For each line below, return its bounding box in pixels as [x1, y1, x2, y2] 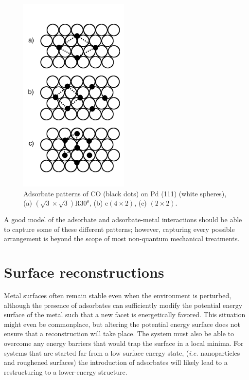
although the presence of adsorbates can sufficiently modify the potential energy [4, 300, 243, 310]
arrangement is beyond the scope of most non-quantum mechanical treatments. [4, 233, 240, 244]
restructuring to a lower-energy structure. [4, 366, 127, 377]
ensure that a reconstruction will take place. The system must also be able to [4, 328, 234, 339]
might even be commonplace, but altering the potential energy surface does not [4, 319, 240, 329]
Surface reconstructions [4, 262, 164, 282]
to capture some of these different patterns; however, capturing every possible [4, 224, 235, 234]
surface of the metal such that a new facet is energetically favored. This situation [4, 309, 246, 320]
